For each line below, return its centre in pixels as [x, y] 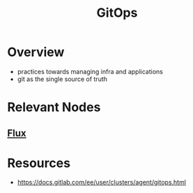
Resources [39, 163]
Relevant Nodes [54, 107]
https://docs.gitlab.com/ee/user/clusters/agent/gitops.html [102, 183]
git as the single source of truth [62, 79]
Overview [36, 52]
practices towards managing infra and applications [90, 71]
